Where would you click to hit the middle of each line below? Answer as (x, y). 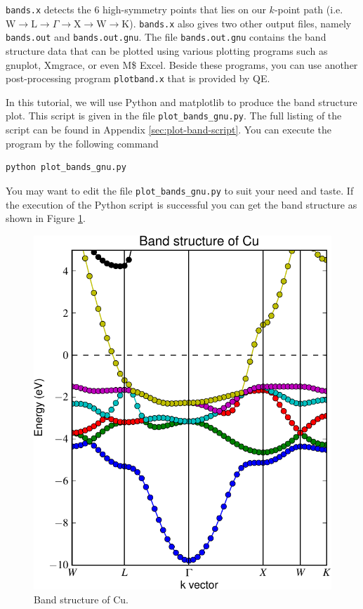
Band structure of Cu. (81, 599)
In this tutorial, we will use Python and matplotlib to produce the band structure (181, 101)
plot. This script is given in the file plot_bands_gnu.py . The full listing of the (174, 116)
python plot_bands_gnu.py (66, 168)
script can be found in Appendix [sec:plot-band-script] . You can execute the (169, 130)
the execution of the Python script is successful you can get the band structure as (181, 204)
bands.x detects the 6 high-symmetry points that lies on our (136, 9)
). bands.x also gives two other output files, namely (240, 23)
